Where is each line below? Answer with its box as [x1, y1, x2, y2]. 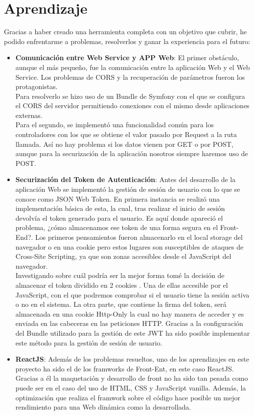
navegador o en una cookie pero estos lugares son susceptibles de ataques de [15, 241, 244, 252]
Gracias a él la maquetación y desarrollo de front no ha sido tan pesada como [15, 373, 248, 383]
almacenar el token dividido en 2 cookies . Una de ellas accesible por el [15, 279, 228, 290]
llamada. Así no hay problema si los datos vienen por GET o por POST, [15, 138, 233, 149]
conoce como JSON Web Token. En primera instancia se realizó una [15, 193, 220, 204]
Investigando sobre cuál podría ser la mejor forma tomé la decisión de [15, 270, 225, 280]
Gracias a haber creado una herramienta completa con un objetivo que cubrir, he [4, 26, 247, 37]
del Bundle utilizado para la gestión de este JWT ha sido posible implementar [15, 327, 250, 338]
